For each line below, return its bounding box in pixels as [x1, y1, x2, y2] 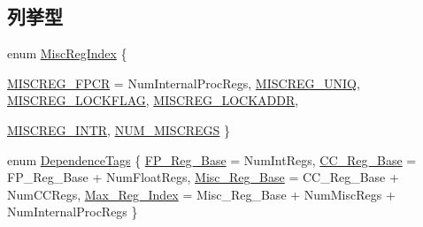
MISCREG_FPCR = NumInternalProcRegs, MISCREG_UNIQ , [7, 73, 360, 92]
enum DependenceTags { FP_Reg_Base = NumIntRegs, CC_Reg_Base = [7, 150, 417, 169]
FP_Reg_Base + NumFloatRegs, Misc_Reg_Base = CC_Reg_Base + [7, 168, 399, 186]
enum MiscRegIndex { [7, 44, 127, 63]
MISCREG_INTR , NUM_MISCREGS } [7, 120, 231, 139]
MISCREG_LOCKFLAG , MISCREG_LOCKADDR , [7, 91, 299, 110]
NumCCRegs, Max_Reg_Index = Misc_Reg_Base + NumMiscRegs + [7, 185, 396, 203]
